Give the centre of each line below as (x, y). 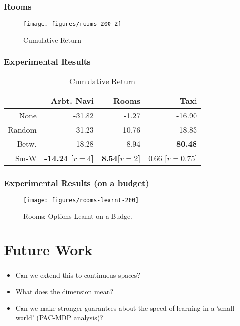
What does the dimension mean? (65, 291)
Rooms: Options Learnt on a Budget (78, 216)
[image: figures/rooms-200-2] (73, 24)
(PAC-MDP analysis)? (70, 317)
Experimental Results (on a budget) (76, 182)
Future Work (48, 249)
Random (22, 129)
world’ (25, 317)
